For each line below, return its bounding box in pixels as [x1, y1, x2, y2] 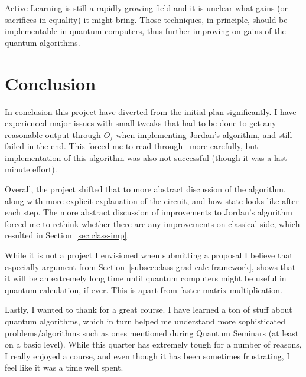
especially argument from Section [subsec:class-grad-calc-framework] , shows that [5, 260, 296, 273]
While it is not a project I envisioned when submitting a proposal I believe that [5, 249, 293, 261]
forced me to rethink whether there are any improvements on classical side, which [5, 217, 300, 230]
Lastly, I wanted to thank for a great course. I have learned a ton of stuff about [5, 303, 292, 316]
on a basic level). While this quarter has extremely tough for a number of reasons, [5, 338, 302, 350]
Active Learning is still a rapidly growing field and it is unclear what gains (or [5, 2, 288, 14]
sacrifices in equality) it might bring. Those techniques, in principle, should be [5, 13, 288, 25]
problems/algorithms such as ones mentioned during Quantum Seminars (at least [5, 326, 299, 339]
